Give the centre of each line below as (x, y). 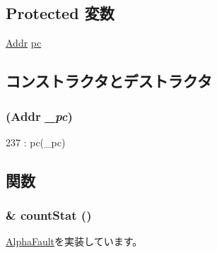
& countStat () (49, 215)
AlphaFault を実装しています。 (74, 241)
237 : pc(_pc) (36, 142)
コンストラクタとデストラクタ (109, 81)
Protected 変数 (60, 13)
